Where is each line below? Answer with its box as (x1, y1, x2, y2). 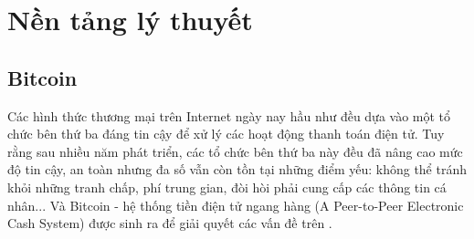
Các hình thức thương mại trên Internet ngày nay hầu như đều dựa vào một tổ (7, 106, 451, 125)
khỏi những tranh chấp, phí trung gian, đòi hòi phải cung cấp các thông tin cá (7, 177, 447, 196)
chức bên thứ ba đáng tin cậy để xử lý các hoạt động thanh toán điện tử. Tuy (7, 124, 445, 143)
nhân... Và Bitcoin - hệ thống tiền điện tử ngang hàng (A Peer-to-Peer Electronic (7, 195, 464, 214)
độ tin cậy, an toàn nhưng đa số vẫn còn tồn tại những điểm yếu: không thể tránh (7, 160, 468, 179)
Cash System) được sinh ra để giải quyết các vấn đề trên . (7, 213, 332, 233)
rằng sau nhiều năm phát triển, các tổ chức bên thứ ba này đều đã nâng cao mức (7, 141, 463, 161)
